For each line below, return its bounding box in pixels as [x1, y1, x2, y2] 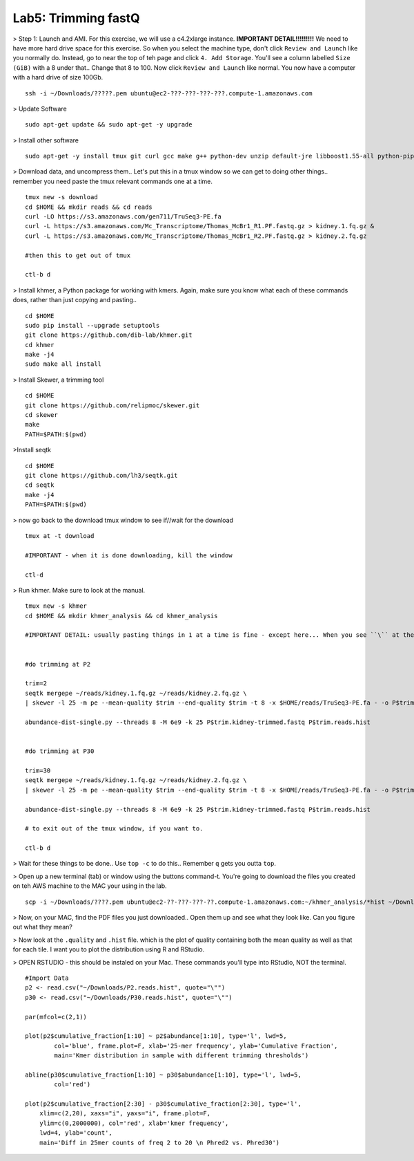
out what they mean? [12, 923, 72, 931]
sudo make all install [25, 360, 102, 368]
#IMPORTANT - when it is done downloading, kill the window [25, 551, 233, 559]
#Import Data [25, 974, 69, 982]
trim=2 [25, 680, 48, 687]
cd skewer [25, 411, 58, 419]
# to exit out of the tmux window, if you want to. [25, 825, 204, 833]
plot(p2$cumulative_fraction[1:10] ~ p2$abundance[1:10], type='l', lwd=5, [25, 1032, 287, 1040]
